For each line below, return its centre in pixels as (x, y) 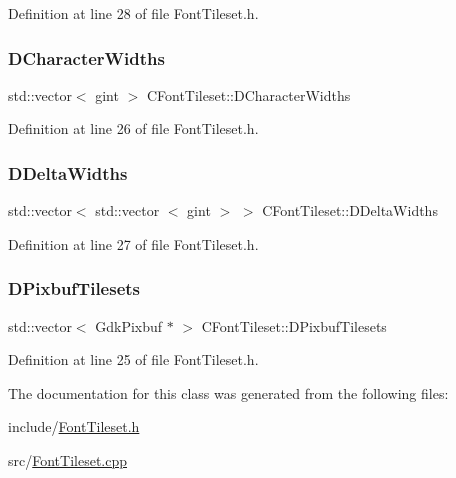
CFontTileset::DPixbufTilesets (294, 325)
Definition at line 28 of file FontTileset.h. (133, 13)
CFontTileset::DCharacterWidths (248, 94)
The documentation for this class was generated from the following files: (228, 392)
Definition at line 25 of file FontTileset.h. (133, 359)
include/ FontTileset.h (74, 426)
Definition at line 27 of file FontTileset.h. (133, 243)
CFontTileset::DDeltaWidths (350, 210)
